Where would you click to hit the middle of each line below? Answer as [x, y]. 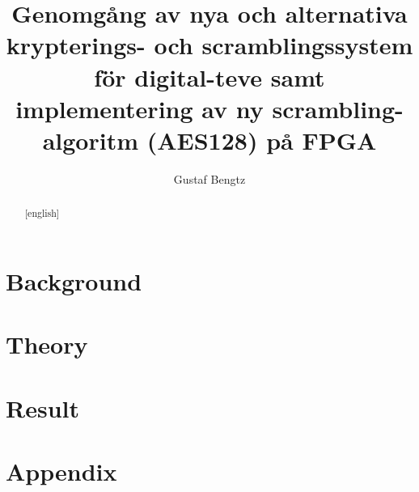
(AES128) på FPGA [262, 140]
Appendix [61, 471]
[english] [42, 213]
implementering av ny [140, 108]
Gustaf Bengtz [209, 178]
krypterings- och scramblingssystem [209, 45]
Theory [47, 344]
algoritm [90, 140]
